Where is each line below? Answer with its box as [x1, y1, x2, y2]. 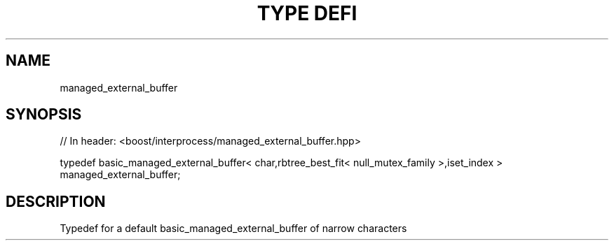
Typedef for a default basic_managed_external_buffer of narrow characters [60, 222, 407, 235]
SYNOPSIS [6, 106, 82, 124]
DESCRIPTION [6, 192, 106, 210]
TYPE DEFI [257, 1, 357, 25]
